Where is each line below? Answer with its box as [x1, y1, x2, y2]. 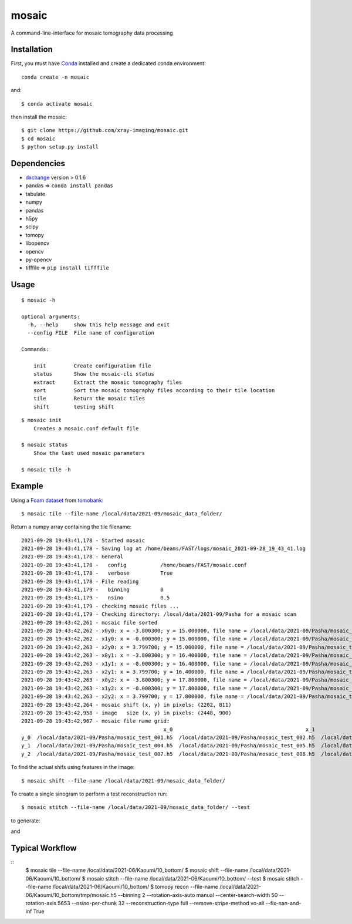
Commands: [21, 346, 49, 353]
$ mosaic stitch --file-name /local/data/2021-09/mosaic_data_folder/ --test [21, 804, 251, 811]
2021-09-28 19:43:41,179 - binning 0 [21, 586, 164, 593]
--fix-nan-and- [265, 900, 302, 907]
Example [11, 481, 43, 491]
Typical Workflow [11, 843, 77, 853]
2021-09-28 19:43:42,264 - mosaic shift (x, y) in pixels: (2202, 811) [21, 702, 232, 708]
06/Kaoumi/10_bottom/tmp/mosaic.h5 [25, 891, 117, 898]
